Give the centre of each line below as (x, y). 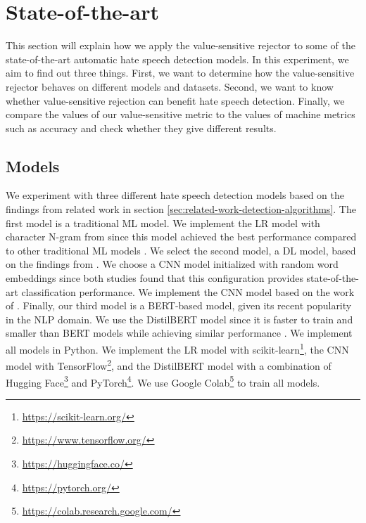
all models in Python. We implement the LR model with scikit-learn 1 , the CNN (177, 348)
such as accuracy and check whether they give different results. (141, 128)
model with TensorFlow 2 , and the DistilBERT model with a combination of (169, 364)
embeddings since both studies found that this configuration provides (154, 278)
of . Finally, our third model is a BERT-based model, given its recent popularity (179, 305)
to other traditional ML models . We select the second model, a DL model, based (181, 250)
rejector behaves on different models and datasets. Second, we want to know (170, 86)
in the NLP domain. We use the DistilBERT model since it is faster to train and (179, 319)
